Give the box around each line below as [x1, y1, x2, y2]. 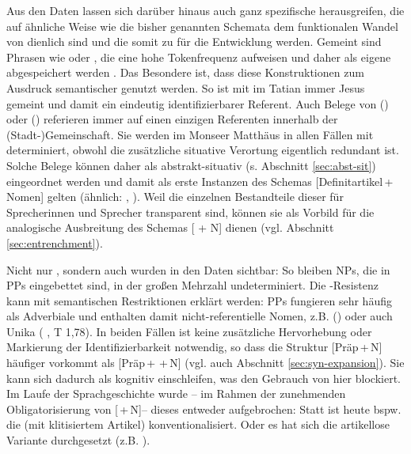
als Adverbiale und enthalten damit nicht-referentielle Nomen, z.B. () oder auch [6, 308, 393, 324]
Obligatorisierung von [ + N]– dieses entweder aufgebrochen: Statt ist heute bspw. [6, 400, 401, 417]
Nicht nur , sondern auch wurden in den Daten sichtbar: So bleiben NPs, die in [6, 261, 390, 278]
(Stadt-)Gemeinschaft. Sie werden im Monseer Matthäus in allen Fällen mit [6, 126, 374, 142]
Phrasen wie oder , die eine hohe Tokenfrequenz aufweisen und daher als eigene [6, 48, 391, 65]
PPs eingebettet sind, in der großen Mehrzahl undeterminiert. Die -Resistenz [6, 277, 379, 293]
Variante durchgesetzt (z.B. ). [6, 432, 150, 448]
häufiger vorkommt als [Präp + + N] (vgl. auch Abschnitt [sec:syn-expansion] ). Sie [6, 354, 405, 371]
